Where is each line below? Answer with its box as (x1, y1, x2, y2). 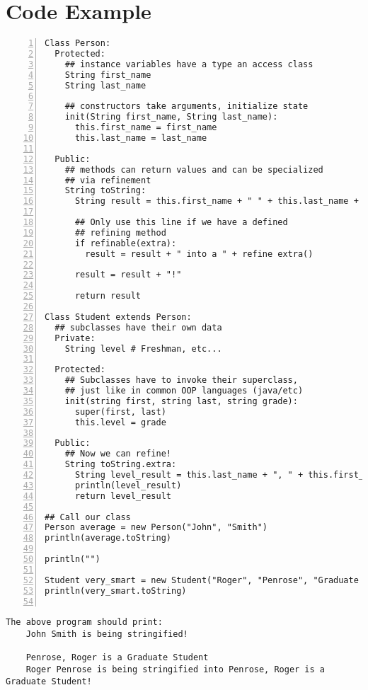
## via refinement (64, 175, 151, 185)
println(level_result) (74, 480, 182, 490)
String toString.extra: (64, 459, 177, 470)
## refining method (74, 227, 166, 238)
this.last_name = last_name (74, 133, 207, 143)
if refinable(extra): (74, 238, 177, 248)
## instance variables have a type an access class (64, 59, 314, 69)
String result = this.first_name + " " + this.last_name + (74, 196, 359, 207)
